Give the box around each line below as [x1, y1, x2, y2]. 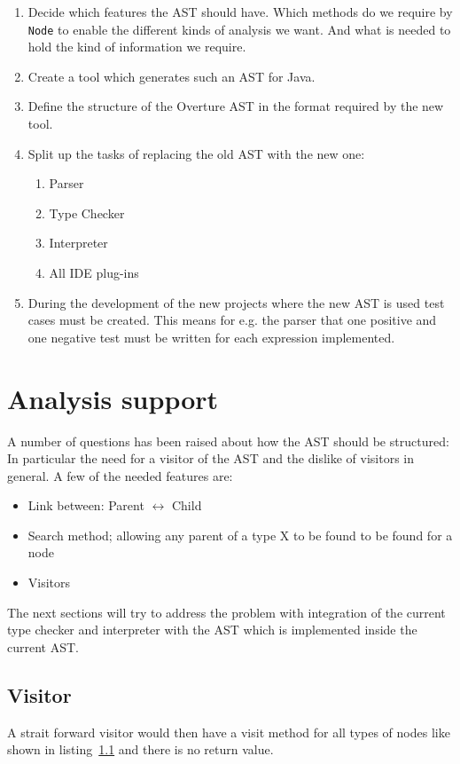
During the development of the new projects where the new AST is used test [27, 293, 445, 311]
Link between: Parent [27, 496, 144, 515]
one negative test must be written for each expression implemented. [27, 327, 395, 346]
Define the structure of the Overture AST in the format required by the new [27, 97, 444, 115]
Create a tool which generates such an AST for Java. [27, 67, 316, 85]
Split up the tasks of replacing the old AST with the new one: [27, 144, 365, 162]
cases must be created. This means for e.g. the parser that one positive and [27, 311, 437, 329]
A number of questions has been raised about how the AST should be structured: [7, 431, 449, 450]
